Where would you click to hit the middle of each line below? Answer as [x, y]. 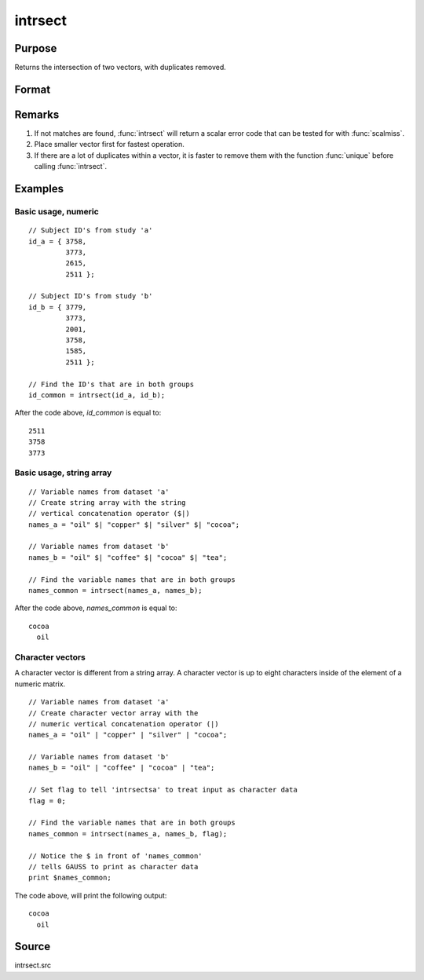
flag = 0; [47, 801]
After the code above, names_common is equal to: [96, 608]
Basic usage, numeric [57, 211]
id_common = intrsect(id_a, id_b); [97, 395]
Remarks [37, 114]
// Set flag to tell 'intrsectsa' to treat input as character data [163, 790]
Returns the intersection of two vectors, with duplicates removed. [121, 68]
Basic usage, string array [63, 473]
